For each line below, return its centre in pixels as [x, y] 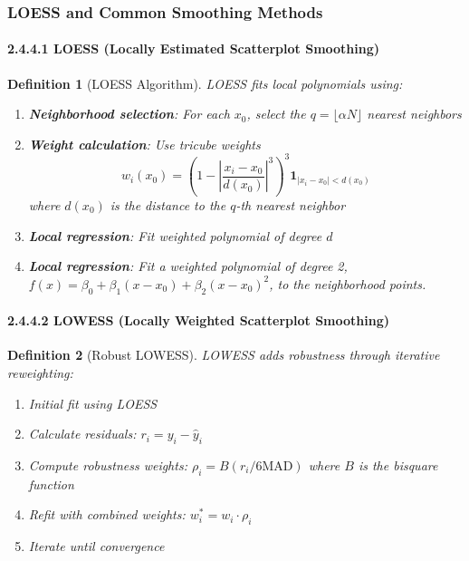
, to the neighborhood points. [348, 283]
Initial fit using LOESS [93, 403]
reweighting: [40, 372]
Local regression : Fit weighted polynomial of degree [175, 235]
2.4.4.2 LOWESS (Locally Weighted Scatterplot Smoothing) [199, 320]
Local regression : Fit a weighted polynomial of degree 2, [188, 266]
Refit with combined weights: [107, 514]
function [51, 484]
